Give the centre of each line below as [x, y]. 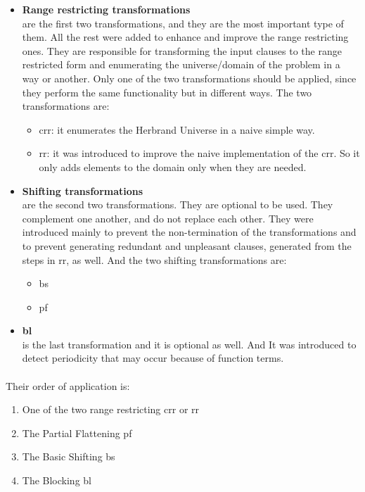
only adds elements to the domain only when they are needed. [173, 166]
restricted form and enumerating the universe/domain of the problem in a [181, 64]
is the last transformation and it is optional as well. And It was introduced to [189, 344]
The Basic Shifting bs [69, 456]
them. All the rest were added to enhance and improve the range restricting [185, 37]
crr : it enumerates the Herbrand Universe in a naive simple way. [177, 129]
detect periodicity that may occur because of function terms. [153, 358]
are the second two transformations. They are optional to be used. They [178, 204]
